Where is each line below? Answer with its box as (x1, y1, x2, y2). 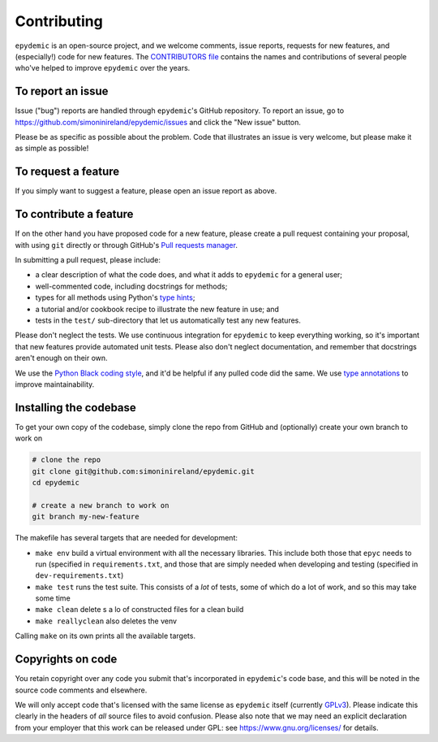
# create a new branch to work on (32, 501, 170, 510)
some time (35, 593, 71, 603)
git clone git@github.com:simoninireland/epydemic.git (32, 466, 255, 475)
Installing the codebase (15, 401, 137, 414)
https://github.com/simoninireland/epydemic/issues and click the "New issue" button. (15, 117, 302, 127)
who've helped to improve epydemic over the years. (15, 63, 191, 73)
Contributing (15, 12, 103, 30)
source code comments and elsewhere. (15, 685, 148, 695)
